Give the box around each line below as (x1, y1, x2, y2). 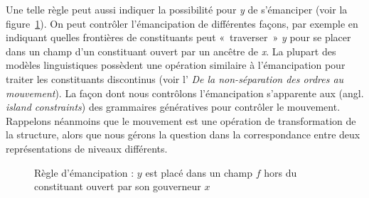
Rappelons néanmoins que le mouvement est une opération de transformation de (6, 113, 356, 128)
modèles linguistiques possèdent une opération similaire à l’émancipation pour (6, 57, 346, 72)
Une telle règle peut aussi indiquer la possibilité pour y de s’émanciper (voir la (6, 2, 348, 16)
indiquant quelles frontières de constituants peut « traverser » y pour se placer (6, 30, 351, 45)
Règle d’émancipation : (34, 165, 134, 180)
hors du (264, 165, 297, 180)
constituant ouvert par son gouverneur (34, 179, 201, 194)
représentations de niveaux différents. (6, 141, 168, 155)
